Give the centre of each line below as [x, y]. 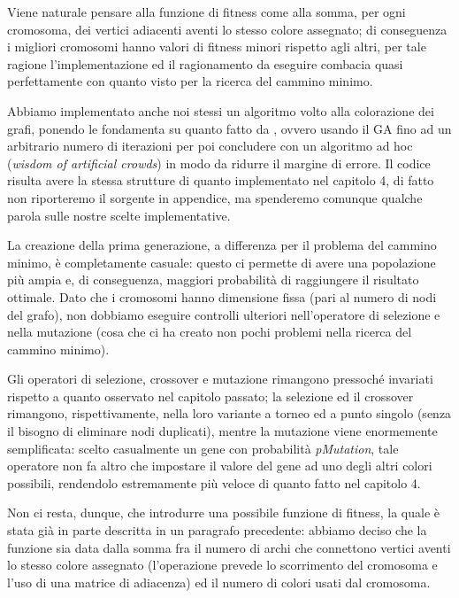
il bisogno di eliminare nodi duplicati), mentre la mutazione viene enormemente [222, 431]
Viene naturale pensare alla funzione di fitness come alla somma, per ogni [207, 12]
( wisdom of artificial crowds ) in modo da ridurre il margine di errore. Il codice [219, 163]
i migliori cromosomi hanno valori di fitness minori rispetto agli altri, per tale [217, 47]
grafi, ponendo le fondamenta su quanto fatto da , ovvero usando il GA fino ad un [229, 128]
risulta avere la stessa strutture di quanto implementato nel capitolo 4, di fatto [221, 180]
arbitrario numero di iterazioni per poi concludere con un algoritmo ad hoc [210, 146]
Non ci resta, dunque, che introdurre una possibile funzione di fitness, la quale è [224, 513]
